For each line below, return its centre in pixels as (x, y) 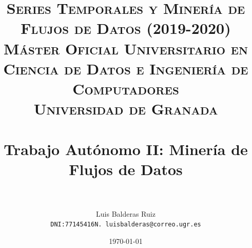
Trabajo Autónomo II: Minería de (126, 149)
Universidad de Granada (126, 109)
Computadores (126, 88)
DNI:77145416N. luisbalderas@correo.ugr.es (126, 225)
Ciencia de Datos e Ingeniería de (126, 68)
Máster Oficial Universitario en (126, 48)
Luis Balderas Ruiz (126, 213)
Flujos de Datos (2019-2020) (126, 28)
